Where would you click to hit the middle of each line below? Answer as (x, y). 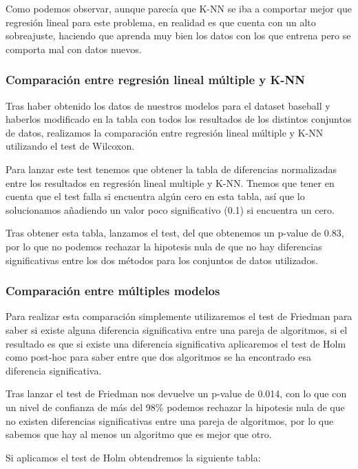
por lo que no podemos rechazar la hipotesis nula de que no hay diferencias (164, 246)
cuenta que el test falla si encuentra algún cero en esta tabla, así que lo (155, 196)
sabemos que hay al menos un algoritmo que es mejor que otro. (139, 434)
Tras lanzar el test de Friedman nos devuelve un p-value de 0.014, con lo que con (176, 393)
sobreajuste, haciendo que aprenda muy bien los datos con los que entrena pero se (178, 36)
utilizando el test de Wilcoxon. (70, 146)
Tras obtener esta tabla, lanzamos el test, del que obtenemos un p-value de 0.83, (175, 233)
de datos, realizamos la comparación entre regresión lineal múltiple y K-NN (165, 132)
